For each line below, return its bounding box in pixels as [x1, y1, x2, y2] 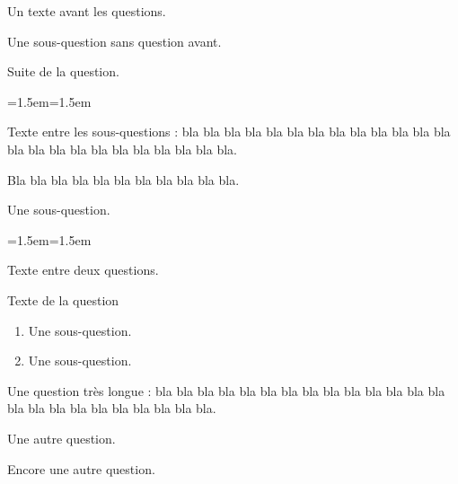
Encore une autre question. [7, 459, 155, 478]
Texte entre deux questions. [7, 260, 159, 279]
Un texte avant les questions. [7, 2, 166, 20]
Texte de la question [7, 290, 119, 309]
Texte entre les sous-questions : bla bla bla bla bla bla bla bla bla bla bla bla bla [7, 122, 451, 141]
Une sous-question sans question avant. [7, 31, 222, 50]
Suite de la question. [7, 62, 119, 81]
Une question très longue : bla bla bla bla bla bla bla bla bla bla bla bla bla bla [7, 381, 445, 400]
